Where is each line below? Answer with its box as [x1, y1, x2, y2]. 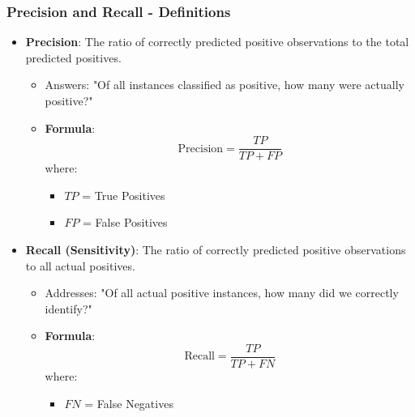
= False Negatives [84, 394, 173, 411]
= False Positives [83, 214, 168, 231]
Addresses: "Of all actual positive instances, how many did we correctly [45, 284, 399, 301]
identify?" [45, 300, 92, 317]
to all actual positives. [25, 257, 135, 274]
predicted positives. [25, 49, 122, 66]
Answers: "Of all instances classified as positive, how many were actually [45, 76, 404, 93]
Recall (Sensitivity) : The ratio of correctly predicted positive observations [25, 241, 406, 258]
